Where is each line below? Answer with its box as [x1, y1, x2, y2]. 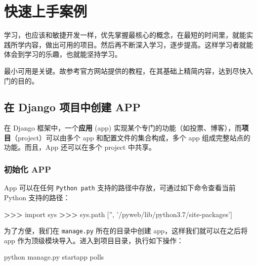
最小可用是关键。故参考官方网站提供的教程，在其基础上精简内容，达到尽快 [4, 65, 246, 76]
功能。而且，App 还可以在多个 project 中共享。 [4, 142, 156, 152]
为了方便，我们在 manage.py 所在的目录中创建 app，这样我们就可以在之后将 [4, 225, 248, 236]
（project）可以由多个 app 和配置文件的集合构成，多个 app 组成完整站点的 [11, 132, 251, 142]
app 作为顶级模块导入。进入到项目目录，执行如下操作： [4, 235, 184, 245]
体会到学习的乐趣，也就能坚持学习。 [4, 49, 122, 59]
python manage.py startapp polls [4, 252, 104, 262]
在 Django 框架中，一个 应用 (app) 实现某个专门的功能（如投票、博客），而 [4, 123, 242, 133]
